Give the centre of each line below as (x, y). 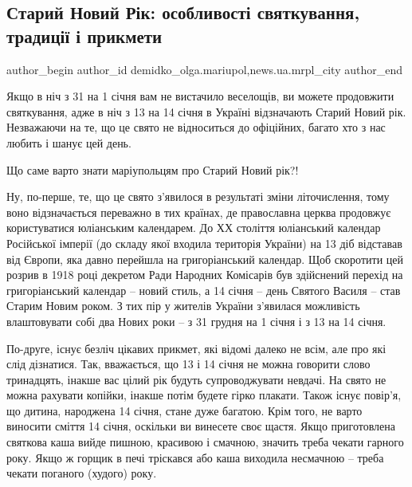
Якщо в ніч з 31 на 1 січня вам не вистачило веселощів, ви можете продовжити (200, 96)
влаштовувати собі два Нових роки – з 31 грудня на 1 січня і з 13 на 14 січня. (196, 321)
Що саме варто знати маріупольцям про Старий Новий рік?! (153, 169)
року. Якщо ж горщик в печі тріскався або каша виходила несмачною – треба (195, 457)
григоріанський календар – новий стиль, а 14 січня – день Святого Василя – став (204, 290)
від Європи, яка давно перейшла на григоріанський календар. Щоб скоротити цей (205, 259)
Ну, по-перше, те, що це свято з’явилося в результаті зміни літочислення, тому (198, 196)
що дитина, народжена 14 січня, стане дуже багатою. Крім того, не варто (184, 410)
